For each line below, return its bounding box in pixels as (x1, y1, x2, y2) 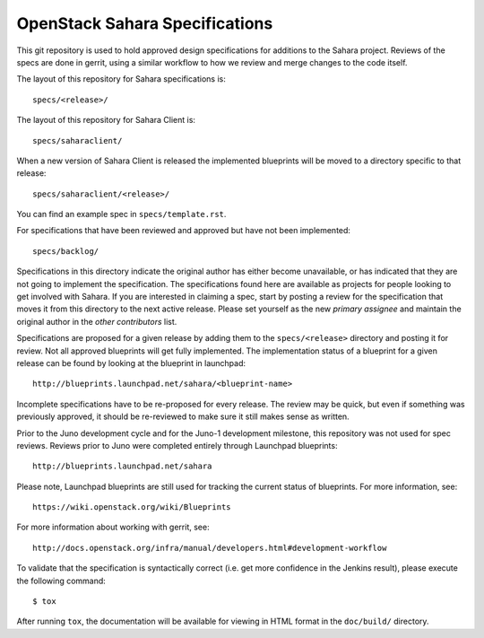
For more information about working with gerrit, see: (16, 521, 210, 533)
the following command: (16, 575, 107, 586)
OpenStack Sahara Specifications (16, 13, 273, 33)
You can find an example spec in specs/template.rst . (16, 209, 227, 220)
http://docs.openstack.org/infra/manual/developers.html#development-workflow (32, 543, 387, 553)
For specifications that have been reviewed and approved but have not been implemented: (16, 225, 351, 236)
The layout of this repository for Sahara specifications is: (16, 74, 226, 84)
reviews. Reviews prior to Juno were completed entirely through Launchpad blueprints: (16, 440, 338, 450)
